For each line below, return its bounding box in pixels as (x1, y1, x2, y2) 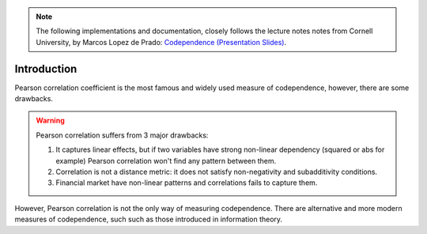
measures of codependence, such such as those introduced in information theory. (14, 214, 283, 225)
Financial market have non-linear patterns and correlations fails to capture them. (55, 178, 318, 187)
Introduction (14, 62, 77, 75)
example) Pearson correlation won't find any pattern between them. (55, 156, 277, 165)
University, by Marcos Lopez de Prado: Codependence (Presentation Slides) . (36, 37, 287, 47)
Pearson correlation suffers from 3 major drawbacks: (36, 130, 209, 140)
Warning (36, 115, 65, 126)
